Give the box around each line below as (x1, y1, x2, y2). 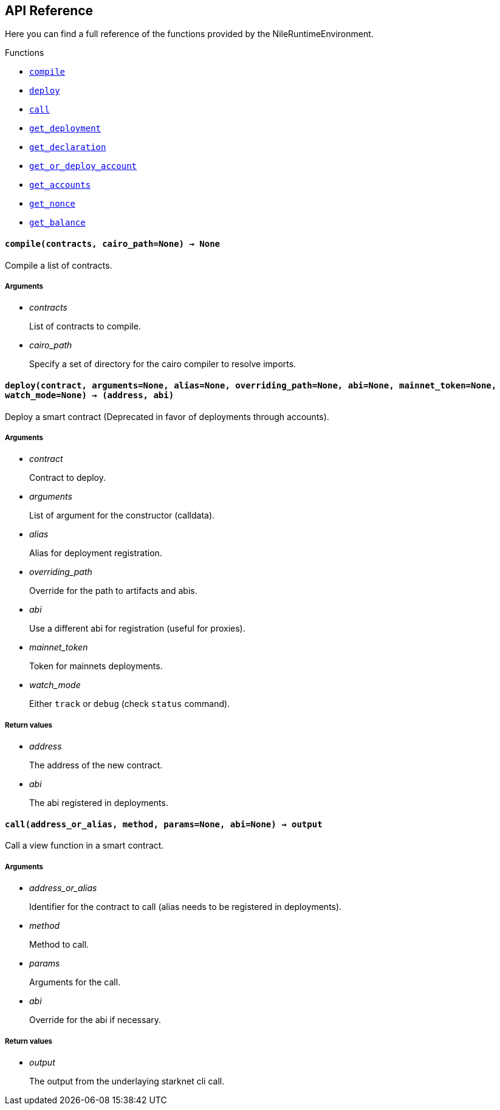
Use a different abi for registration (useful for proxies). (29, 623, 245, 634)
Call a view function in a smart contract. (5, 840, 164, 851)
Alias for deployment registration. (29, 548, 162, 559)
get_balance (29, 218, 86, 228)
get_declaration (29, 142, 106, 153)
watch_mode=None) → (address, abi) (5, 390, 174, 401)
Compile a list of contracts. (5, 260, 112, 271)
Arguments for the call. (29, 977, 121, 988)
